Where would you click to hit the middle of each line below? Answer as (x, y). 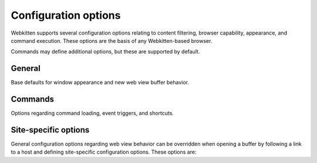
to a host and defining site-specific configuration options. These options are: (104, 152)
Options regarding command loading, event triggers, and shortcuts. (92, 113)
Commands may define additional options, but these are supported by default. (105, 52)
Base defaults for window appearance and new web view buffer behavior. (100, 83)
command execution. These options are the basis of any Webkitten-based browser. (112, 40)
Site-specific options (50, 130)
